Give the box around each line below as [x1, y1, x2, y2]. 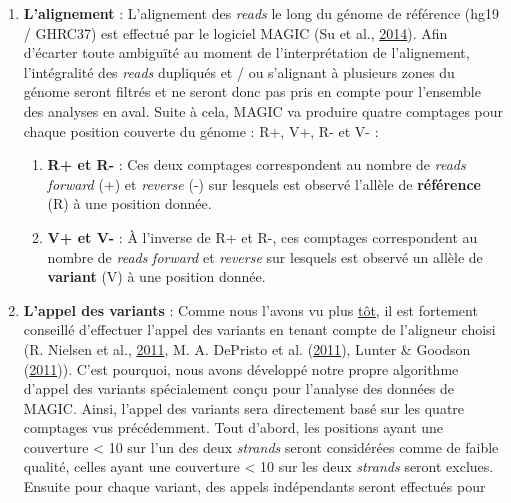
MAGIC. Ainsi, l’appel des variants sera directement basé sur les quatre [23, 397, 465, 418]
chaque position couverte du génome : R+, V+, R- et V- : [23, 120, 379, 141]
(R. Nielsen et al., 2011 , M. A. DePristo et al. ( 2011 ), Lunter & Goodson [23, 338, 471, 359]
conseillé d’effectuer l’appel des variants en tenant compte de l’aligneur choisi [23, 319, 496, 340]
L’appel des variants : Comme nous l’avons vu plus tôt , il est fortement [23, 299, 478, 320]
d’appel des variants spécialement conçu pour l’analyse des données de [23, 378, 455, 399]
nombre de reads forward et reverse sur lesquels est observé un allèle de [47, 246, 483, 267]
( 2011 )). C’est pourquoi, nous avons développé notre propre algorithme [23, 358, 459, 379]
